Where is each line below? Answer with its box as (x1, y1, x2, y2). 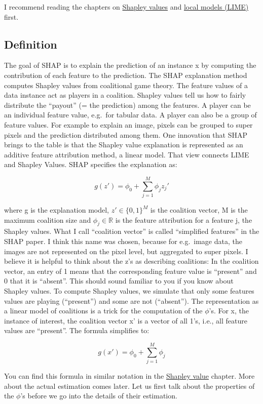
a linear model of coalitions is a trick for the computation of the (4, 305, 203, 316)
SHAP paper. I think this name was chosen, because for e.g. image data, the (4, 236, 242, 247)
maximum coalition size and (4, 214, 91, 225)
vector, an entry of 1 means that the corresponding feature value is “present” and (4, 265, 257, 276)
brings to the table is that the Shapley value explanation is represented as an (4, 139, 243, 150)
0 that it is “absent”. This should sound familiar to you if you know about (4, 275, 234, 286)
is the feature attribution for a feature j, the (115, 214, 252, 225)
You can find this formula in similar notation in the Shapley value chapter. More (4, 371, 255, 381)
